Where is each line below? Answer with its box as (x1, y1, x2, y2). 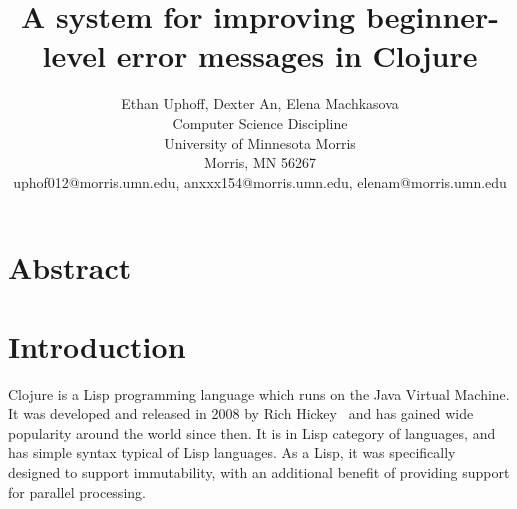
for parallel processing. (8, 481, 146, 502)
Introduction (8, 325, 186, 366)
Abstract (8, 247, 132, 288)
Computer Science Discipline (172, 112, 348, 133)
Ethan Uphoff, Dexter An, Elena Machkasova (121, 93, 399, 114)
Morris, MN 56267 (204, 152, 316, 173)
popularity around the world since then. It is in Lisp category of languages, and (8, 422, 496, 443)
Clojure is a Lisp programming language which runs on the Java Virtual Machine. (8, 383, 510, 404)
